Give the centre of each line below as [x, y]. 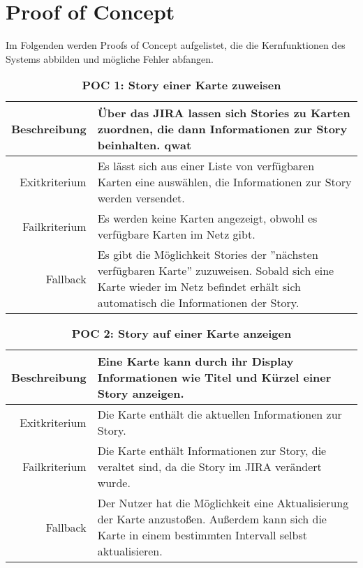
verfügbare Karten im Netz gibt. [176, 234]
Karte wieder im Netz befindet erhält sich [199, 287]
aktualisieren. [130, 551]
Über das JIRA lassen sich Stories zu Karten [224, 113]
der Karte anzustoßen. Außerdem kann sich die [212, 519]
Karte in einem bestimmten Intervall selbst [202, 535]
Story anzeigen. [141, 394]
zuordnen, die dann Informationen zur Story [222, 129]
